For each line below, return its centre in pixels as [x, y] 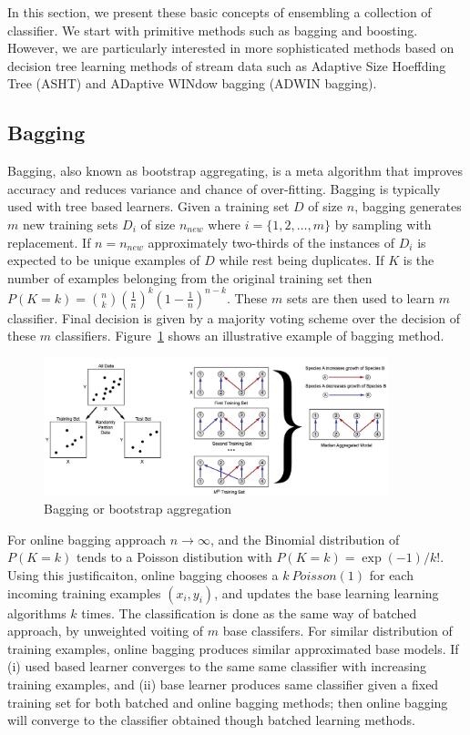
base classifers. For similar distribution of [337, 631]
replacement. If [49, 242]
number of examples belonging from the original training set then [190, 277]
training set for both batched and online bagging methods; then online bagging [228, 702]
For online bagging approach [87, 539]
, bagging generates [408, 206]
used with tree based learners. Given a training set [148, 206]
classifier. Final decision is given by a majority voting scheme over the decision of [234, 317]
